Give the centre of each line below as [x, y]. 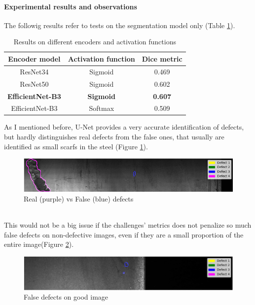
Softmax [102, 108]
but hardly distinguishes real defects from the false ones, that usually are [114, 137]
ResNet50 [34, 84]
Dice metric [162, 58]
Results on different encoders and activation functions [95, 42]
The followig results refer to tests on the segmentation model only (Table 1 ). [120, 25]
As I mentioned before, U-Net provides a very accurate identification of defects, [124, 127]
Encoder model [34, 58]
